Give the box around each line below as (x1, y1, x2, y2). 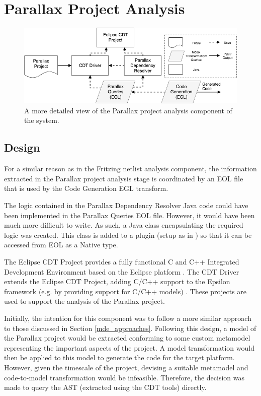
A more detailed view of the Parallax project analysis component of (24, 105, 232, 115)
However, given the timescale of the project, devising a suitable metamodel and (4, 362, 248, 372)
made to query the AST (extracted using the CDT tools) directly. (4, 382, 207, 392)
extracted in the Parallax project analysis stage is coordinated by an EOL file (4, 173, 243, 183)
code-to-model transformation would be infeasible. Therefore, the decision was (4, 372, 245, 382)
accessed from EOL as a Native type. (4, 239, 118, 250)
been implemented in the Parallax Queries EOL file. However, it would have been (4, 210, 255, 220)
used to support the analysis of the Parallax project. (4, 296, 165, 306)
